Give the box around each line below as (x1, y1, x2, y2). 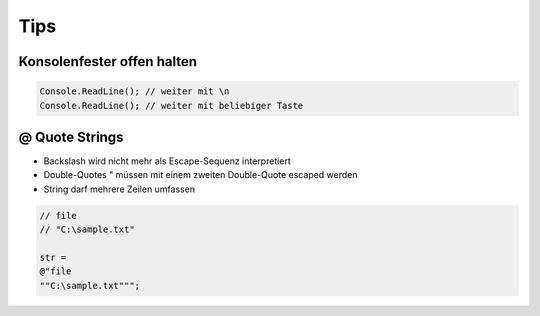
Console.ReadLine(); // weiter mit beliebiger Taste (39, 100, 304, 111)
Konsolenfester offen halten (18, 53, 197, 70)
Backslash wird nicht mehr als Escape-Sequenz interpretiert (43, 155, 292, 167)
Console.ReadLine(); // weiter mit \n (39, 86, 230, 97)
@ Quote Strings (18, 128, 124, 145)
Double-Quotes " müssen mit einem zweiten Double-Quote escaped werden (43, 169, 358, 181)
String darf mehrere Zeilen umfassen (43, 183, 195, 195)
